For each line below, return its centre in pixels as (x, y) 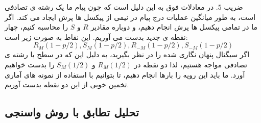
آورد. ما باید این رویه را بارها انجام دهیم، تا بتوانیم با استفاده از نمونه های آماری (125, 74)
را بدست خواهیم (30, 64)
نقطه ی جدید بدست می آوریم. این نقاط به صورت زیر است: (96, 36)
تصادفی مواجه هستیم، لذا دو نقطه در (191, 64)
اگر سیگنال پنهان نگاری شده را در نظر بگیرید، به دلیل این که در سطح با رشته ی (127, 54)
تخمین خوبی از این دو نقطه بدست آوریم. (67, 84)
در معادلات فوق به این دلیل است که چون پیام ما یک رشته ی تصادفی (109, 7)
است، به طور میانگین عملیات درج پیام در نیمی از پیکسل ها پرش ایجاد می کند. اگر (130, 17)
